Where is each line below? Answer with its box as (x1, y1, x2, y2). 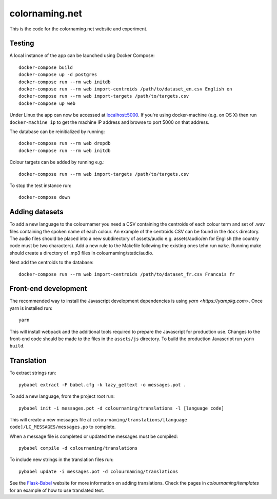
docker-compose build (18, 64, 73, 70)
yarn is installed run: (9, 305, 52, 311)
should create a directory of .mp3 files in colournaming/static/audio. (9, 250, 154, 256)
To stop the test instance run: (9, 182, 72, 189)
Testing (9, 39, 34, 48)
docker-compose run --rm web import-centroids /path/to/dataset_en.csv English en (18, 86, 232, 92)
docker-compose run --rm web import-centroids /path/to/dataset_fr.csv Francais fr (18, 271, 235, 277)
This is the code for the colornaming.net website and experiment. (9, 26, 148, 32)
